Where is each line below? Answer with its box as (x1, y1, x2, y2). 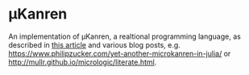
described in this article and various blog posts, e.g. (8, 40, 181, 49)
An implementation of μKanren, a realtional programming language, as (8, 31, 242, 41)
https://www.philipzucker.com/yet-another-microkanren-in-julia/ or (8, 48, 231, 58)
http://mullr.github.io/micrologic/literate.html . (8, 57, 157, 67)
